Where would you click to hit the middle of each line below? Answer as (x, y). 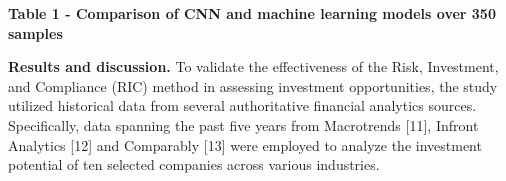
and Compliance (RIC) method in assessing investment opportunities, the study (253, 85)
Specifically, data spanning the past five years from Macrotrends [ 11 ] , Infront (243, 124)
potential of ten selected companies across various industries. (194, 164)
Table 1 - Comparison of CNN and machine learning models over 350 (252, 13)
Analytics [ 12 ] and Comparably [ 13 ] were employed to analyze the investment (245, 144)
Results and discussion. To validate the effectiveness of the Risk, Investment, (253, 66)
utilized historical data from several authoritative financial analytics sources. (242, 105)
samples (35, 32)
